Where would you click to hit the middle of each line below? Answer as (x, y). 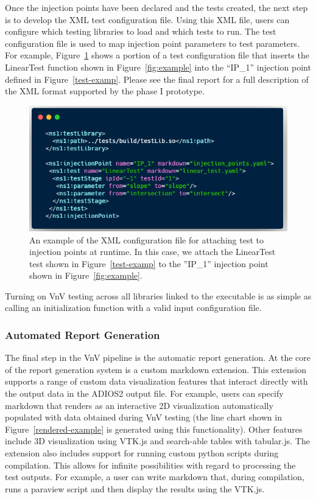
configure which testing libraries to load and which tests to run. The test (141, 31)
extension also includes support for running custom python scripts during (142, 453)
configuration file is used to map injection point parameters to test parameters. (152, 43)
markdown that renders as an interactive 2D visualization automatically (139, 405)
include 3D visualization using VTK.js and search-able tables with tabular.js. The (157, 441)
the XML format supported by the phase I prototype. (105, 91)
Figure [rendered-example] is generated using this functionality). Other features (154, 429)
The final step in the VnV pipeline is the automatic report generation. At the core (158, 358)
